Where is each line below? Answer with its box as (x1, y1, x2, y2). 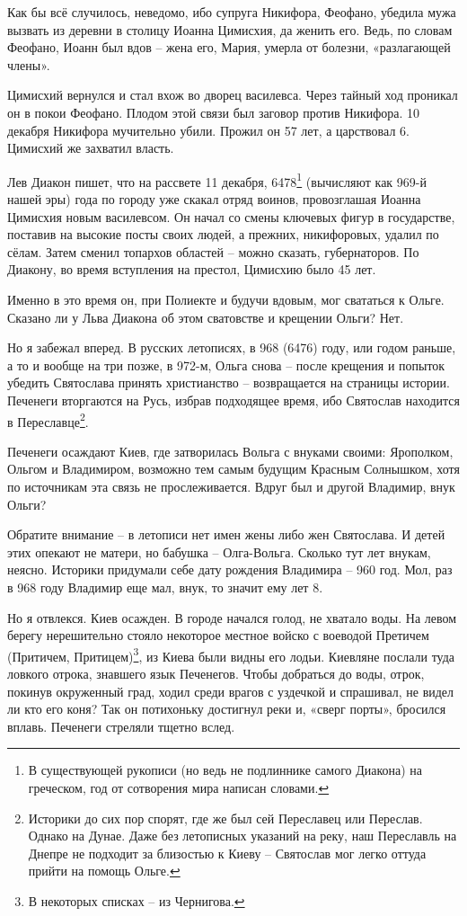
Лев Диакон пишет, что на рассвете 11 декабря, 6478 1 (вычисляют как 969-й (7, 169, 427, 191)
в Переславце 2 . (7, 409, 89, 431)
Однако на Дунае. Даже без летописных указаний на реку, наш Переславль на (28, 826, 457, 845)
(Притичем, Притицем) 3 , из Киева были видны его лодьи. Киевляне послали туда (7, 644, 455, 665)
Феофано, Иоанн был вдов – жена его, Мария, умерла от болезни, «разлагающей (7, 38, 451, 57)
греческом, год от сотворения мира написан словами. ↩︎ (28, 778, 330, 796)
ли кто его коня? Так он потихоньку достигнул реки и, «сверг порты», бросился (7, 699, 446, 718)
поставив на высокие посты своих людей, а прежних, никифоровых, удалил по (7, 225, 439, 244)
